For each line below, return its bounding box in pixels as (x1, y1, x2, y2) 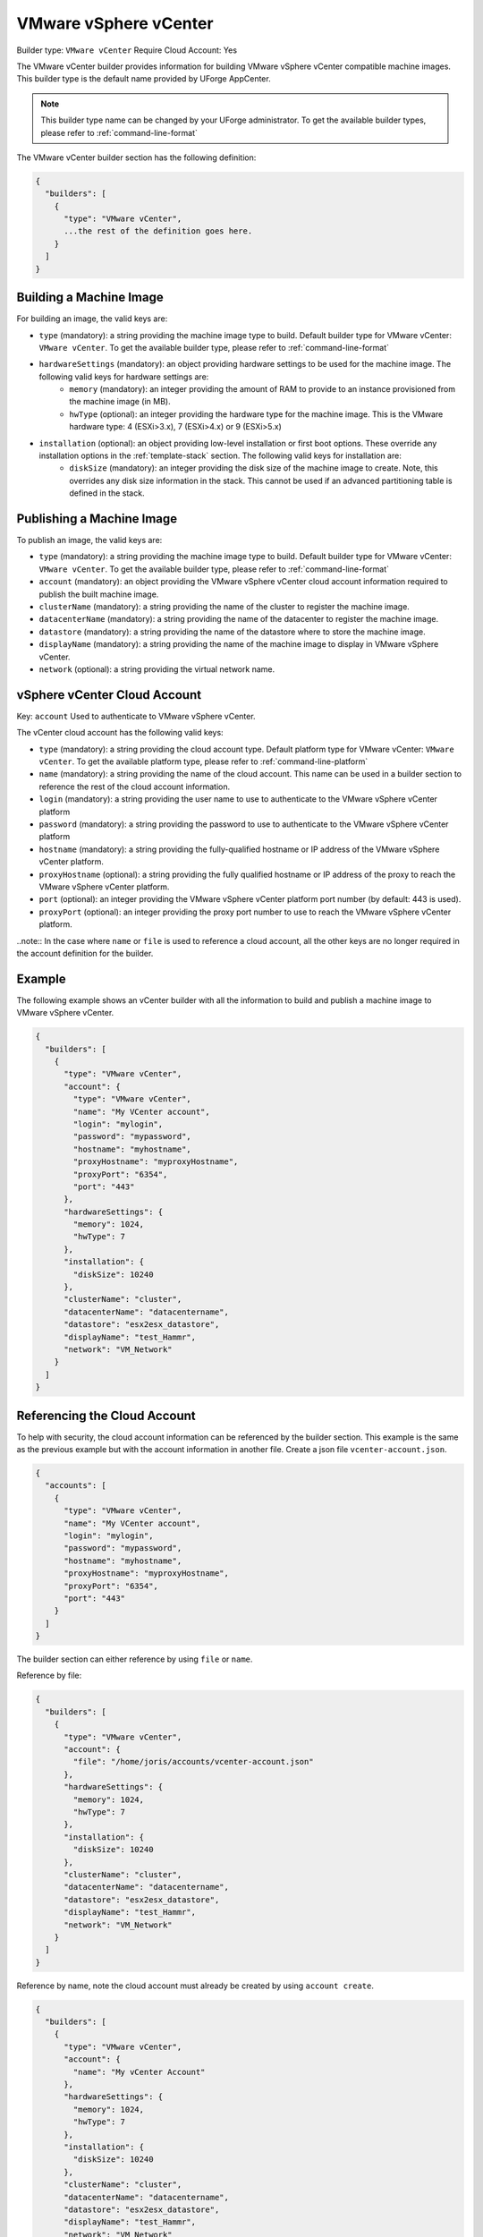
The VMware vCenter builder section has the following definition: (16, 152, 257, 163)
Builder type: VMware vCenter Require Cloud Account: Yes (16, 45, 237, 55)
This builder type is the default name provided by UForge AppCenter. (16, 73, 272, 84)
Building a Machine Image (16, 290, 165, 305)
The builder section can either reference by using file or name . (16, 1654, 253, 1664)
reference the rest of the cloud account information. (38, 781, 231, 792)
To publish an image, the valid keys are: (16, 535, 163, 546)
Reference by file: (16, 1670, 82, 1681)
